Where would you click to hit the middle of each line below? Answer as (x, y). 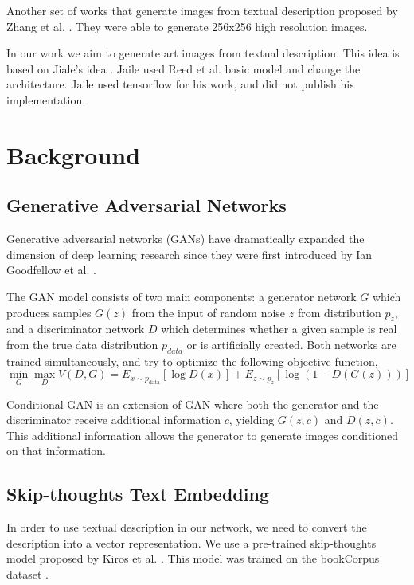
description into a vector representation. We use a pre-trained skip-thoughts (191, 542)
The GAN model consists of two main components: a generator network (182, 296)
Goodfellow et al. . (51, 270)
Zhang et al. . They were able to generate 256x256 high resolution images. (187, 26)
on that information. (56, 451)
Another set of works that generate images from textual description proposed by (202, 10)
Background (74, 154)
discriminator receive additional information (113, 420)
